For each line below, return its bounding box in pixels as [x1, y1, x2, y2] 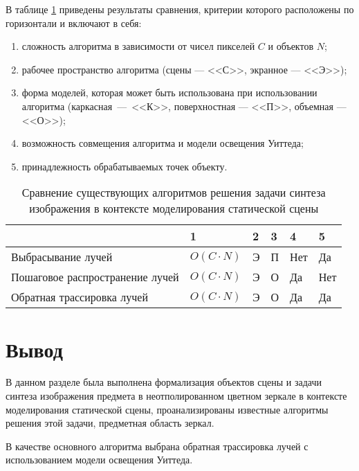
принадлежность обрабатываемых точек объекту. [21, 159, 228, 173]
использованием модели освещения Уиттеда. [6, 452, 193, 467]
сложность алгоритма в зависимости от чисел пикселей [21, 39, 255, 53]
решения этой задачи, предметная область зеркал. [6, 416, 214, 430]
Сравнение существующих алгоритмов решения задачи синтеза [21, 184, 326, 201]
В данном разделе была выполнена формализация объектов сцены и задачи [6, 375, 322, 389]
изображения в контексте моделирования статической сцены [29, 200, 319, 217]
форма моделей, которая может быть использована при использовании [21, 85, 317, 100]
